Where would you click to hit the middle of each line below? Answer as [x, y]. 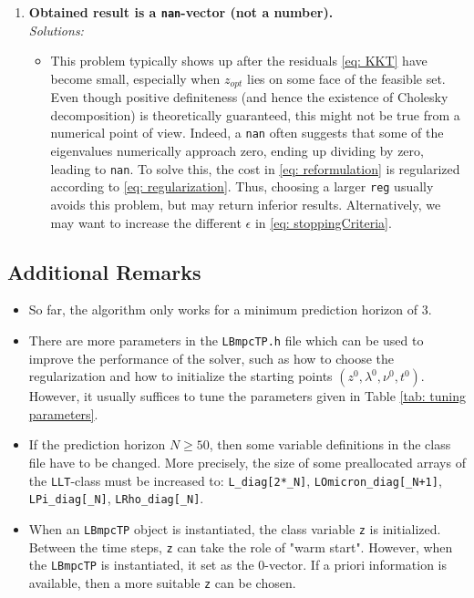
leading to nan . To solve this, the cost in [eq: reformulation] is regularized [255, 168]
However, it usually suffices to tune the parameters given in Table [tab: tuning [247, 396]
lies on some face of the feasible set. [346, 78]
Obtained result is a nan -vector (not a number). [181, 12]
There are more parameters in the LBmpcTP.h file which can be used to [226, 340]
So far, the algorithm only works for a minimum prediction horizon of [223, 309]
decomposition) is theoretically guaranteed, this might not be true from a [255, 114]
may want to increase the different [146, 222]
